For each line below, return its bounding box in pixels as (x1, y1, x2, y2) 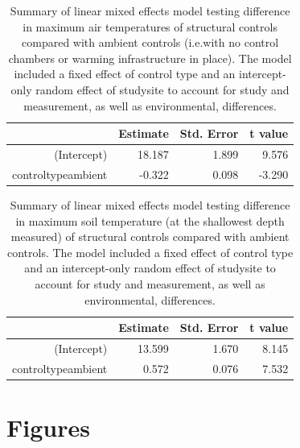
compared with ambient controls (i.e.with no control (22, 34, 279, 51)
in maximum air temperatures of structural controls (23, 18, 277, 35)
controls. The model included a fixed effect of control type (7, 243, 294, 260)
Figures (6, 411, 90, 444)
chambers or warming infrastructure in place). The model (8, 49, 292, 66)
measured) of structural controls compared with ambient (10, 228, 290, 245)
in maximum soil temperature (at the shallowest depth (15, 212, 285, 229)
